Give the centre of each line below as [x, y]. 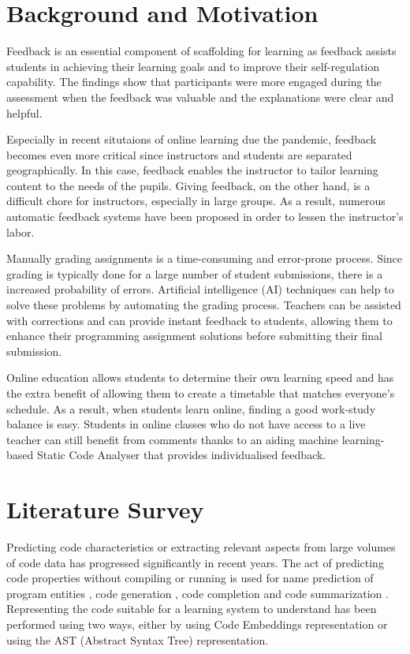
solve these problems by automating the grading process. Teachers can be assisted [204, 305]
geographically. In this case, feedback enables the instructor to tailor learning [192, 170]
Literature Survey [105, 509]
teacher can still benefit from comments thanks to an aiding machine [173, 439]
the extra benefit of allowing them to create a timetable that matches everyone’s [201, 393]
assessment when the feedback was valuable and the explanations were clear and [200, 97]
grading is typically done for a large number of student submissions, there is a [195, 273]
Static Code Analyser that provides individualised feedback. [181, 455]
